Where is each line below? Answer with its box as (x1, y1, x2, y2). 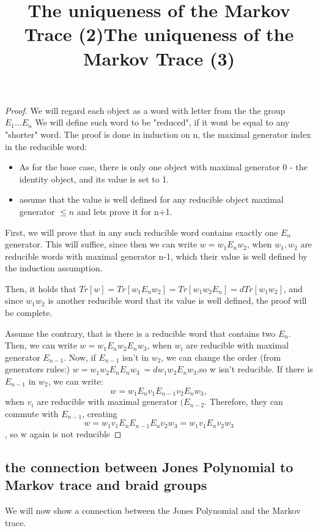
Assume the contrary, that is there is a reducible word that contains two (5, 326, 276, 339)
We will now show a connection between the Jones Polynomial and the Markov (5, 503, 301, 516)
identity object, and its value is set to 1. (19, 172, 169, 185)
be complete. (5, 306, 53, 319)
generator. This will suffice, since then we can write (5, 238, 198, 250)
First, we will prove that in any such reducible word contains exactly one (5, 225, 278, 238)
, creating (82, 407, 117, 420)
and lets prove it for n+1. (76, 205, 172, 217)
